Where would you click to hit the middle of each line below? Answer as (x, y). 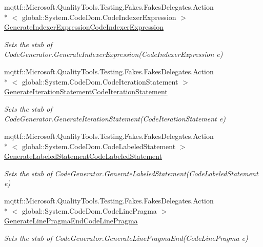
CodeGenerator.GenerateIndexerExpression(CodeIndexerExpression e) (114, 54)
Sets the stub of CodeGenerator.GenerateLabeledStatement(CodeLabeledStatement (131, 173)
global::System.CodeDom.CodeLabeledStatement (99, 146)
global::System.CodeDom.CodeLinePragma (89, 210)
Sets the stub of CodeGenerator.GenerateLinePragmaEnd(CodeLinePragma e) (126, 238)
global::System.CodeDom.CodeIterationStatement (100, 81)
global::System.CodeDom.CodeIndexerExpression (99, 17)
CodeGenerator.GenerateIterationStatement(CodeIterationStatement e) (115, 119)
